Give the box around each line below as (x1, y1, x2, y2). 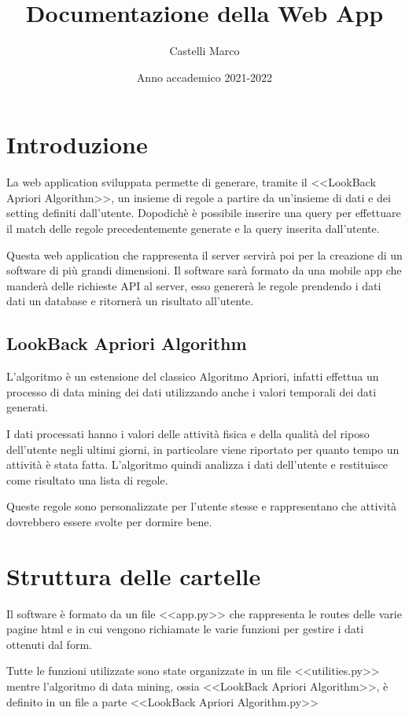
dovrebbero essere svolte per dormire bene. (6, 513, 212, 529)
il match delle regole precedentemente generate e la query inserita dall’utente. (6, 220, 380, 237)
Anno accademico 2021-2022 (136, 68, 273, 85)
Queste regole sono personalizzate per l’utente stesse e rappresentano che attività (6, 498, 397, 514)
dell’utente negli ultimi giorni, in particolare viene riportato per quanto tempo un (6, 440, 400, 457)
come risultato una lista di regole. (6, 471, 168, 488)
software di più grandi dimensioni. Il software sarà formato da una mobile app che (6, 262, 402, 278)
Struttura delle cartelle (6, 559, 261, 592)
